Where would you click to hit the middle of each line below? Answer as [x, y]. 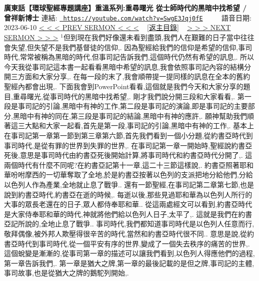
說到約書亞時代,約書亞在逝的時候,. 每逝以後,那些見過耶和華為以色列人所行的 [128, 194]
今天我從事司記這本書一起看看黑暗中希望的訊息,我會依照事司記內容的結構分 [127, 66]
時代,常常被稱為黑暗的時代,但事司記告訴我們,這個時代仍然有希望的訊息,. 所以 [129, 57]
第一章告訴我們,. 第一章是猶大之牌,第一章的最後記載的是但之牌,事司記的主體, [129, 263]
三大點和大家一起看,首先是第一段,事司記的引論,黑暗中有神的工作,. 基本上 [136, 125]
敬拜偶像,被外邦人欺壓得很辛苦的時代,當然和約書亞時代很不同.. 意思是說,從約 [129, 233]
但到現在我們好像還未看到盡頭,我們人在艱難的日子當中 [152, 37]
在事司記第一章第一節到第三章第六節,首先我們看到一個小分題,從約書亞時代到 [128, 135]
